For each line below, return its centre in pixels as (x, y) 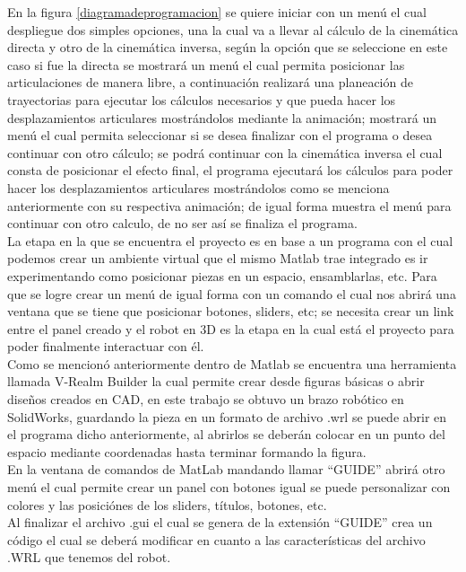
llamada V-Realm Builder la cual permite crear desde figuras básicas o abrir (216, 381)
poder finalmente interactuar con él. (106, 346)
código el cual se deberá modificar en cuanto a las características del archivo (216, 539)
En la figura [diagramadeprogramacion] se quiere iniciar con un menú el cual (217, 12)
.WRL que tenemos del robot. (89, 557)
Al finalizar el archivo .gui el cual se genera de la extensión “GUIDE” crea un (220, 522)
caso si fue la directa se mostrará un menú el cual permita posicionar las (206, 64)
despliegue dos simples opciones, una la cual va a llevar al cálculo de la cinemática (233, 29)
